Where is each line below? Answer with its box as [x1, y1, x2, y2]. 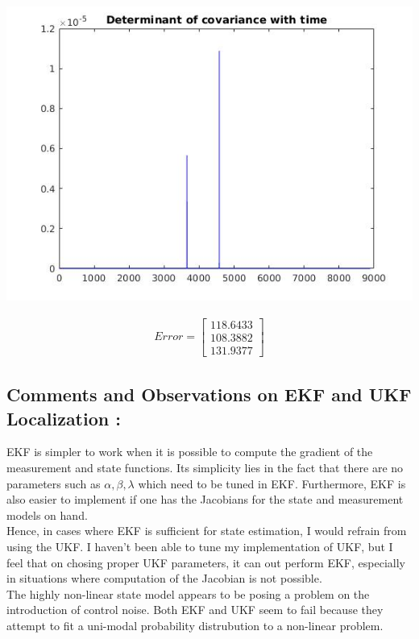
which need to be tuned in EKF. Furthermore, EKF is [138, 475, 406, 492]
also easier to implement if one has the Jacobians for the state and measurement [6, 491, 404, 508]
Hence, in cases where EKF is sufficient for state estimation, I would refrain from [6, 522, 407, 539]
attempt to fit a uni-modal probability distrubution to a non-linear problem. [6, 617, 384, 634]
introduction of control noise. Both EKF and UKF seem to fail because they [6, 601, 384, 618]
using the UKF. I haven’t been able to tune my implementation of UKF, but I [6, 538, 393, 555]
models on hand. [6, 506, 88, 523]
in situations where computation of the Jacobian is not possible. [6, 570, 322, 587]
